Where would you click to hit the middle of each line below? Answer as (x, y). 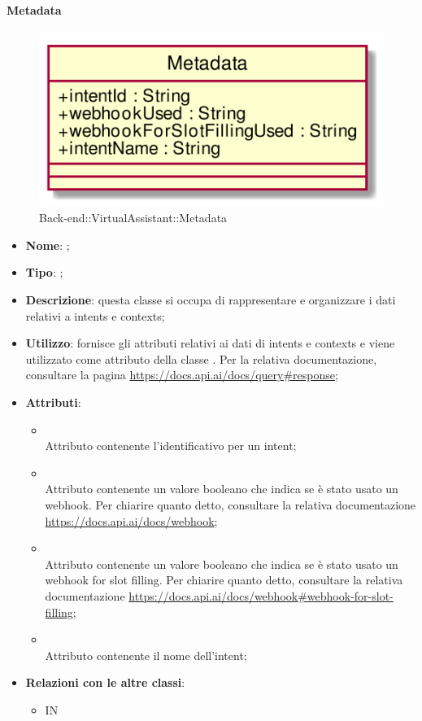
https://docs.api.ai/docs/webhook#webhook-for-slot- (261, 595)
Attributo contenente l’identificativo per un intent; (171, 446)
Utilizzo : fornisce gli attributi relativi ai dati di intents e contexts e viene (210, 343)
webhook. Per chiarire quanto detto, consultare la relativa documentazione (231, 504)
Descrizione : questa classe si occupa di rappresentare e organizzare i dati (211, 300)
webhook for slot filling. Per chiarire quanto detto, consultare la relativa (224, 580)
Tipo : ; (44, 272)
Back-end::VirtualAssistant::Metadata (133, 218)
